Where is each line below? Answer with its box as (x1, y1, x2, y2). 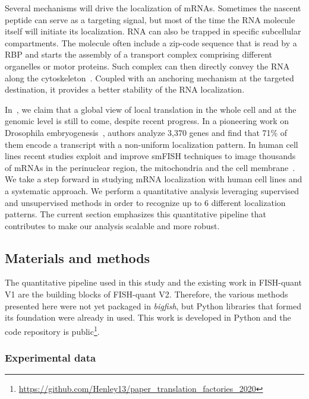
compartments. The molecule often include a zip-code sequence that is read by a (5, 36, 297, 49)
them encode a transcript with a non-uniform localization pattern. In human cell (5, 138, 298, 150)
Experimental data (5, 350, 96, 365)
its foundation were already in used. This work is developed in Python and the (5, 311, 291, 324)
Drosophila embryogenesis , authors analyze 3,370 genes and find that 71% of (5, 126, 288, 138)
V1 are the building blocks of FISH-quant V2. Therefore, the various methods (5, 288, 288, 300)
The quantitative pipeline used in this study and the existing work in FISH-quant (5, 276, 302, 289)
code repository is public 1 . (5, 323, 100, 337)
